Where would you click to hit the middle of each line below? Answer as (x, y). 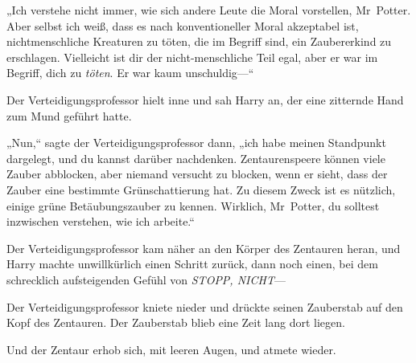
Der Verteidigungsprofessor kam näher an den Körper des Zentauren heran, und (204, 248)
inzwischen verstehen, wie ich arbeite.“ (101, 221)
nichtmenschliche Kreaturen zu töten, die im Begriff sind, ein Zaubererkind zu (199, 41)
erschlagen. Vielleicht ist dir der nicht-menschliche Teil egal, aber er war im (192, 57)
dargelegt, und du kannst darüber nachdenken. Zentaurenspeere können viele (196, 158)
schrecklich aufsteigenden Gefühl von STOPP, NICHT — (146, 279)
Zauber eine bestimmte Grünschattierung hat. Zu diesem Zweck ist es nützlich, (201, 189)
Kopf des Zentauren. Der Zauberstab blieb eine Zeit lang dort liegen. (176, 322)
